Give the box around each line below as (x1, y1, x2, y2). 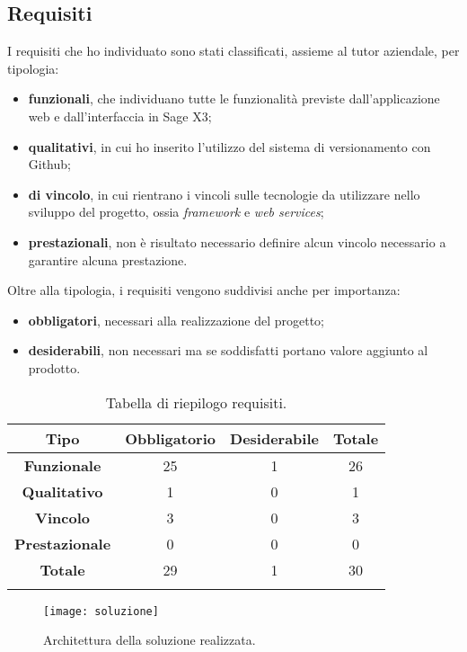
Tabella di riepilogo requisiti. (105, 391, 287, 413)
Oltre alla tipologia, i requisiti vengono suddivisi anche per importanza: (7, 281, 401, 299)
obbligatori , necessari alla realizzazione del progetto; (28, 310, 324, 329)
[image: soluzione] (43, 604, 159, 618)
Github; (28, 155, 71, 174)
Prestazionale (14, 532, 111, 554)
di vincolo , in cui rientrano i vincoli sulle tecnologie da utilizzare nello (28, 184, 420, 203)
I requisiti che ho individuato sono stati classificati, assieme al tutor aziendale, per (7, 41, 460, 60)
